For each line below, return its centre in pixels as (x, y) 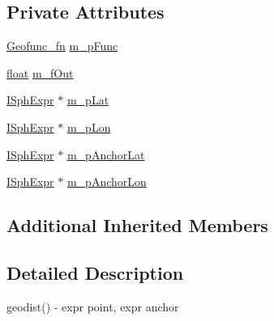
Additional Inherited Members (137, 225)
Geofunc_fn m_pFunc (62, 46)
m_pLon (89, 127)
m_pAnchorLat (106, 154)
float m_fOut (40, 72)
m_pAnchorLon (107, 182)
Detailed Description (95, 272)
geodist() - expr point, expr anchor (93, 306)
